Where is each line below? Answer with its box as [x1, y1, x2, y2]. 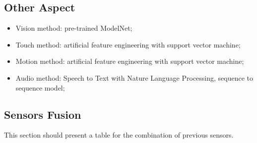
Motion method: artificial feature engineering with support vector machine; [15, 56, 244, 66]
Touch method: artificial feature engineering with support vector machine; [15, 39, 241, 49]
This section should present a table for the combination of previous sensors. [4, 130, 234, 140]
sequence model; [15, 82, 65, 93]
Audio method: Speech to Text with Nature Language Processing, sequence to [15, 72, 254, 83]
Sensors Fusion [4, 106, 81, 122]
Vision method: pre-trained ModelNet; [15, 23, 132, 33]
